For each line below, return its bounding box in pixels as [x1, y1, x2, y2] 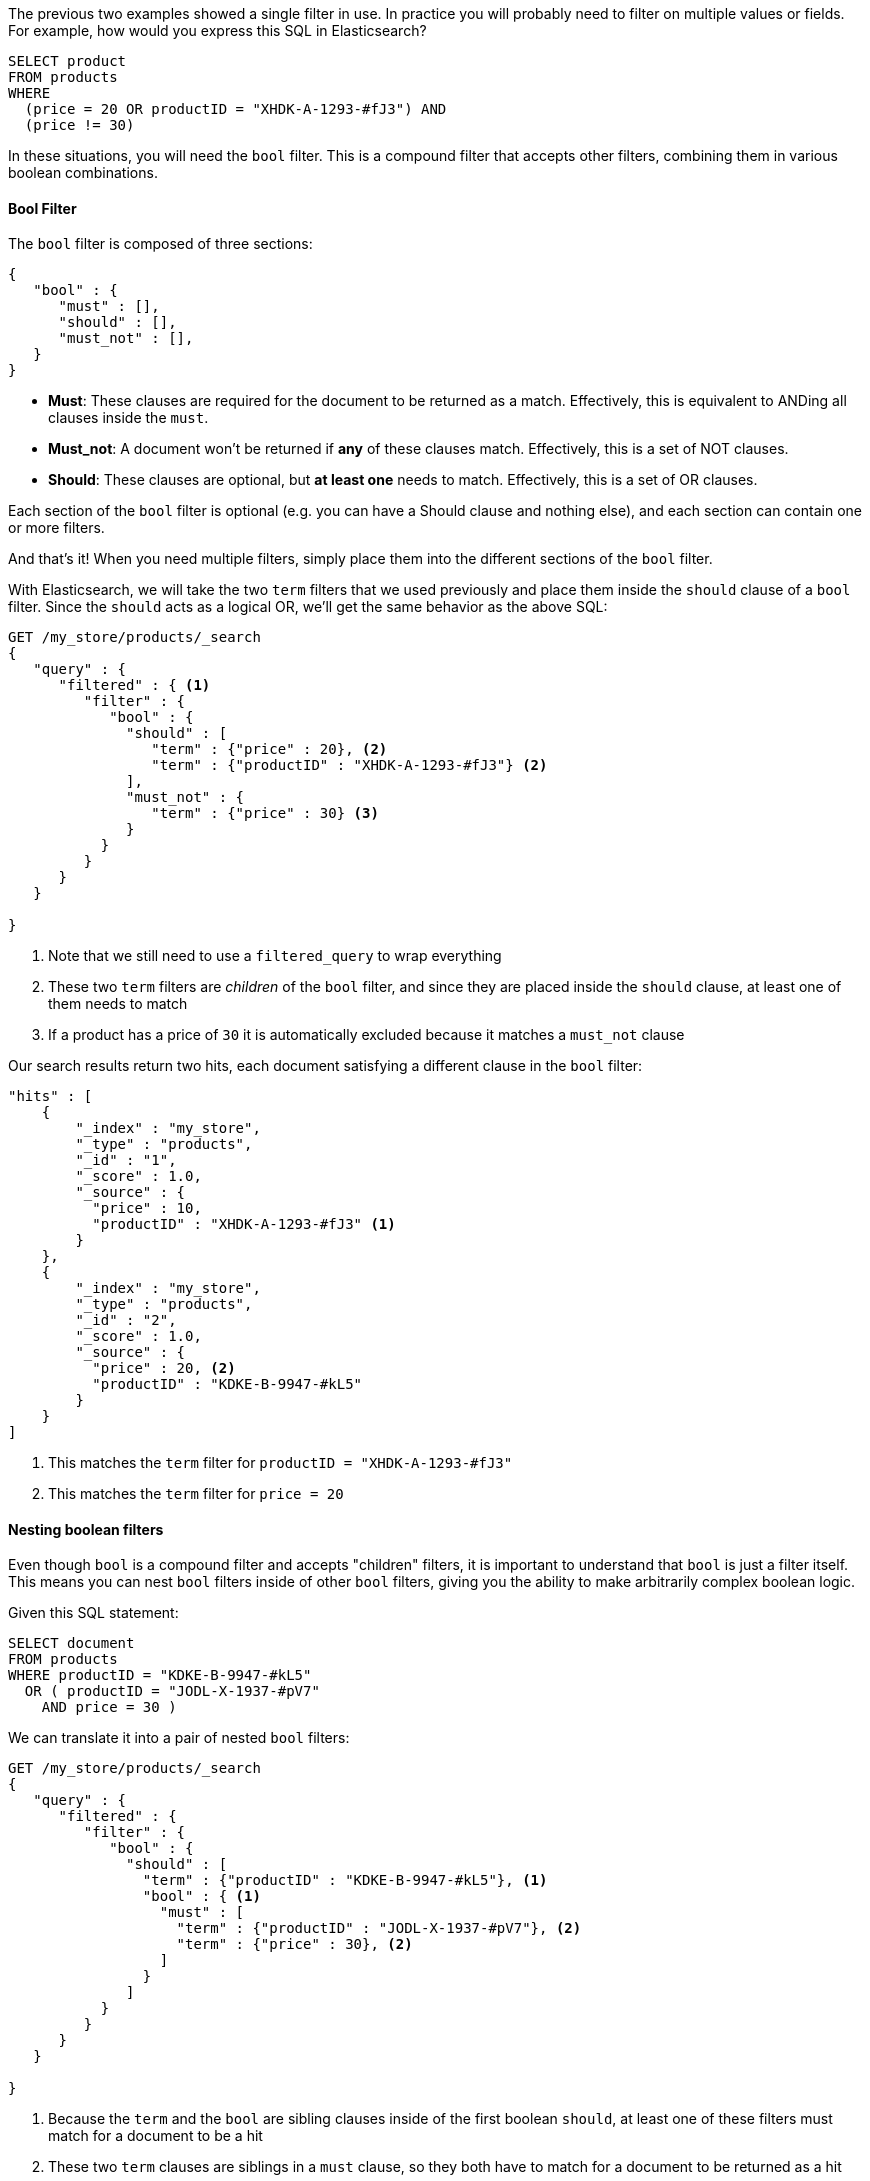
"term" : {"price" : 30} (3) [151, 805, 379, 822]
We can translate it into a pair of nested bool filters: [8, 1729, 350, 1747]
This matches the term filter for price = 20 [48, 1485, 344, 1503]
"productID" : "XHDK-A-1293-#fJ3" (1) [92, 1216, 396, 1233]
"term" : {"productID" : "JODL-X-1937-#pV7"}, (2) [176, 1920, 582, 1937]
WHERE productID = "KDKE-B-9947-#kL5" [8, 1667, 312, 1684]
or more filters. [8, 519, 105, 537]
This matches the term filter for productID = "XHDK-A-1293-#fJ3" [48, 1454, 513, 1472]
